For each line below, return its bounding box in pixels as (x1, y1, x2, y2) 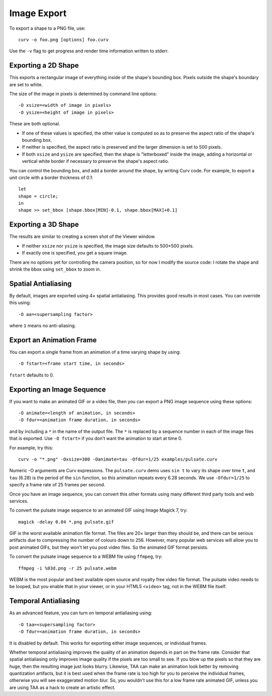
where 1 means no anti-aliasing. (9, 323, 76, 329)
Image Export (9, 8, 66, 19)
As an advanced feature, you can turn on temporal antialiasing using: (9, 610, 153, 616)
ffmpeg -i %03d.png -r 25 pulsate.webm (18, 565, 117, 571)
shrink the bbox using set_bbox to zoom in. (9, 266, 101, 272)
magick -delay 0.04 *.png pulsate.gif (18, 519, 114, 525)
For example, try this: (9, 445, 53, 451)
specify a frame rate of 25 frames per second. (9, 482, 105, 488)
